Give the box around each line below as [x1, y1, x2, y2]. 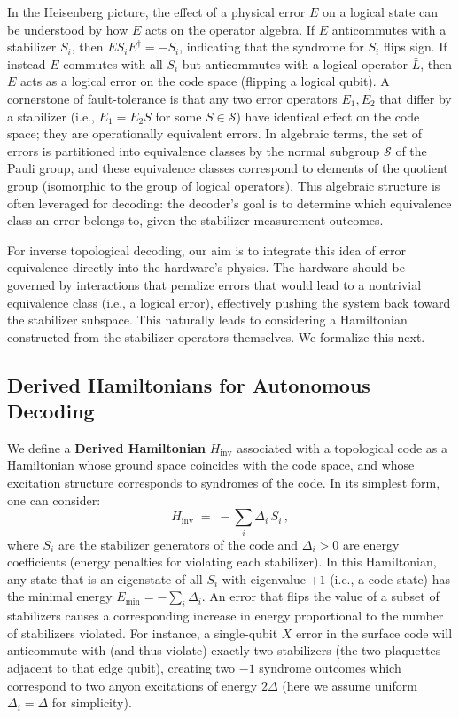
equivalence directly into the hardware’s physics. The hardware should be [7, 258, 405, 277]
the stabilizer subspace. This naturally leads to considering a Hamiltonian [7, 310, 408, 329]
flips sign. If [383, 37, 447, 56]
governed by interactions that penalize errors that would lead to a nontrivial [7, 275, 422, 293]
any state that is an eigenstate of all [7, 569, 203, 588]
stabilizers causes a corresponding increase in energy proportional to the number [7, 606, 444, 625]
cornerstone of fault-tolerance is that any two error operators [7, 89, 338, 107]
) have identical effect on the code [236, 106, 420, 125]
